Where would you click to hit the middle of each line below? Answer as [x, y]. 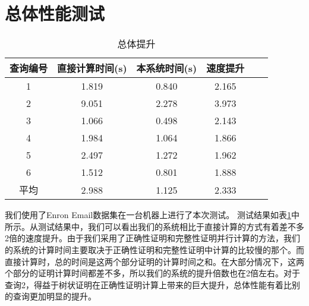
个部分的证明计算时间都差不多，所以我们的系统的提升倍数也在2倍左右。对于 [152, 273]
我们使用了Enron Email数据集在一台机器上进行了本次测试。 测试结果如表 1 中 [152, 215]
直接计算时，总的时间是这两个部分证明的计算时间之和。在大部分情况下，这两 [154, 261]
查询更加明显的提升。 [54, 296]
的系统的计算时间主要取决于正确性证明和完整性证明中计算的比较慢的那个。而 [154, 249]
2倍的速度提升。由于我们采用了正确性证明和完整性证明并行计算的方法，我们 [152, 238]
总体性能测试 [55, 13]
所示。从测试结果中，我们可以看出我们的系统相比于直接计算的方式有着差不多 [154, 226]
